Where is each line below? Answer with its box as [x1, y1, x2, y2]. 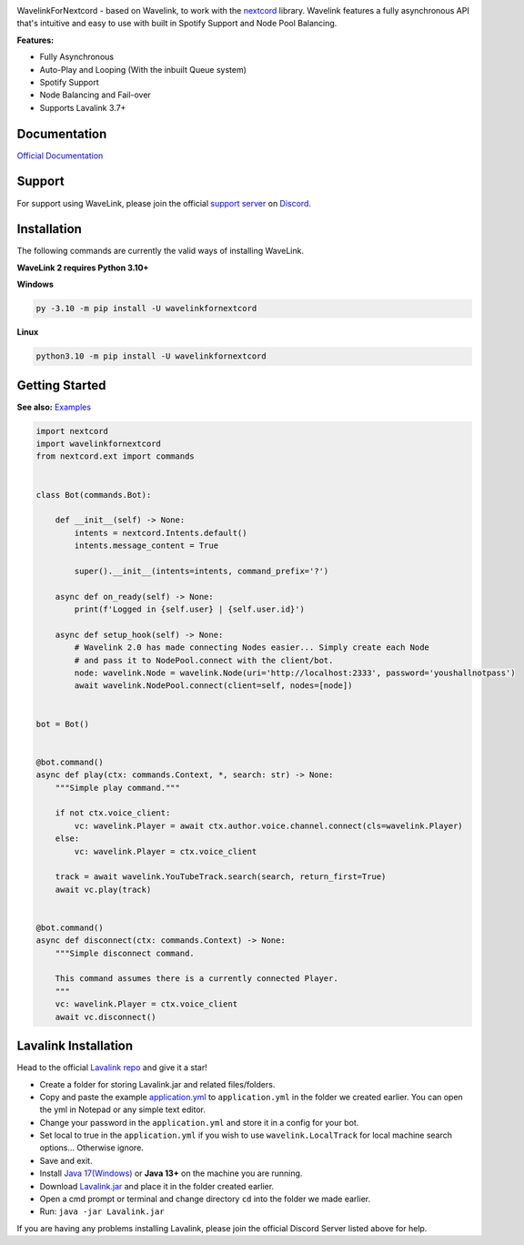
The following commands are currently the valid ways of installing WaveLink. [16, 246, 305, 257]
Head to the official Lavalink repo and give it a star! [16, 1062, 208, 1073]
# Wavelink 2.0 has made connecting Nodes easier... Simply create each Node [74, 643, 429, 653]
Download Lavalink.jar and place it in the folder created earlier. [39, 1180, 275, 1191]
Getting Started [16, 378, 106, 393]
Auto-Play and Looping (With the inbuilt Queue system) [39, 64, 247, 75]
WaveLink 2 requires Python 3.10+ [16, 262, 149, 273]
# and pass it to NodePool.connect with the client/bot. [74, 655, 334, 665]
